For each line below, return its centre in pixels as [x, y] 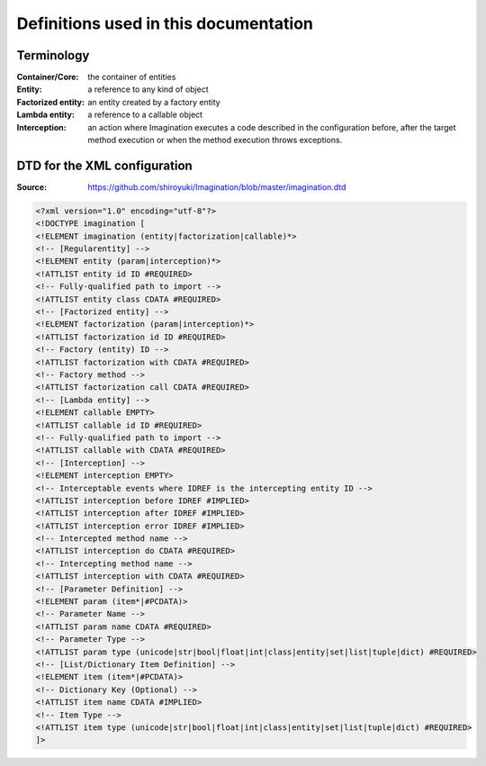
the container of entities [132, 77]
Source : [32, 187]
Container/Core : [48, 77]
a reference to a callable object [145, 115]
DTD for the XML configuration [104, 165]
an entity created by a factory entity [154, 102]
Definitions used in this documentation [165, 23]
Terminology [53, 55]
